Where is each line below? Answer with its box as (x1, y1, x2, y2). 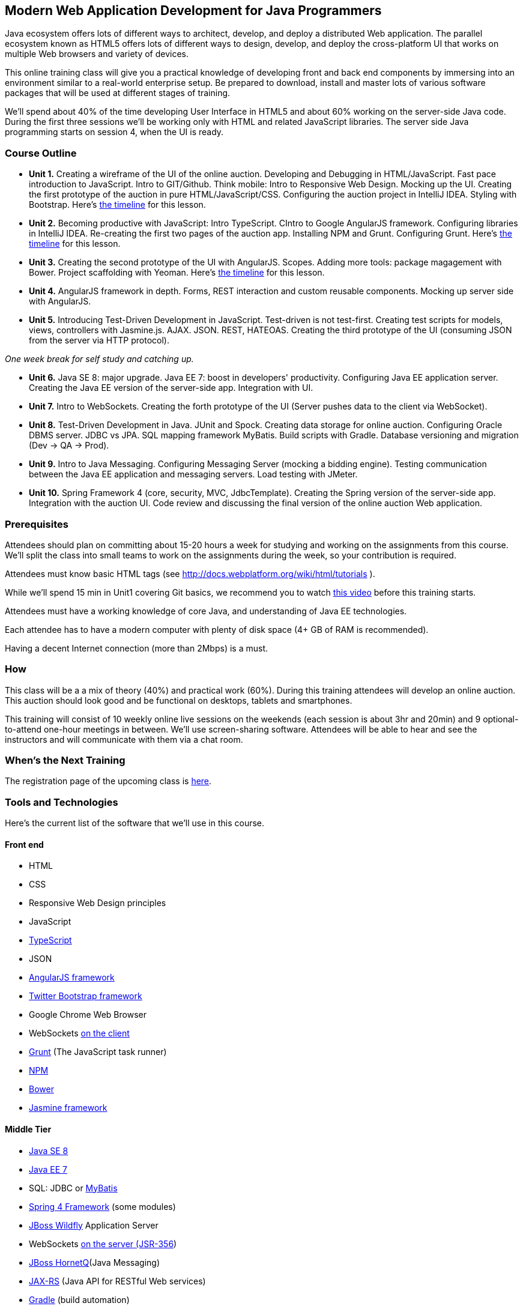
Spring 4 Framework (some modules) (29, 1201, 176, 1212)
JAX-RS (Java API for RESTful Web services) (29, 1275, 206, 1286)
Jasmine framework (29, 1102, 107, 1113)
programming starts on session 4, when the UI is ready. (5, 127, 224, 138)
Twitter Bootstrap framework (29, 991, 142, 1002)
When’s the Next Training (5, 754, 125, 767)
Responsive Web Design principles (29, 898, 166, 908)
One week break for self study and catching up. (5, 354, 194, 364)
